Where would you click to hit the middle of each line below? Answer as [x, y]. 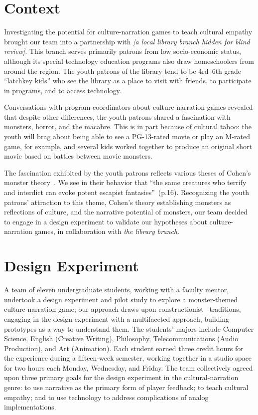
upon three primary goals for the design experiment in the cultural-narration [121, 377]
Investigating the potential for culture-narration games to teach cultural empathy [128, 32]
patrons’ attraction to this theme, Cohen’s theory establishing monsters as [118, 202]
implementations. [30, 407]
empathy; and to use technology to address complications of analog [106, 397]
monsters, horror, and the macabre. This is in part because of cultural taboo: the [128, 126]
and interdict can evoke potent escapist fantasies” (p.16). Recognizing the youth [127, 192]
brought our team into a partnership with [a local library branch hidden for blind [127, 41]
